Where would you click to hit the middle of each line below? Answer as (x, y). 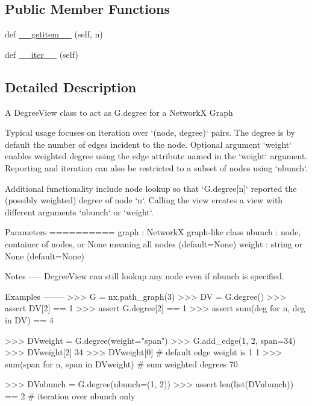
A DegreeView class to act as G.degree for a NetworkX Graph (119, 112)
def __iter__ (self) (42, 54)
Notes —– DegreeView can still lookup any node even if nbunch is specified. (145, 276)
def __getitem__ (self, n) (54, 34)
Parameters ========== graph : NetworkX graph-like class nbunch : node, (153, 232)
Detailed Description (71, 87)
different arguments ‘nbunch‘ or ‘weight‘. (79, 211)
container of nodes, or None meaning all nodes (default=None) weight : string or (154, 243)
